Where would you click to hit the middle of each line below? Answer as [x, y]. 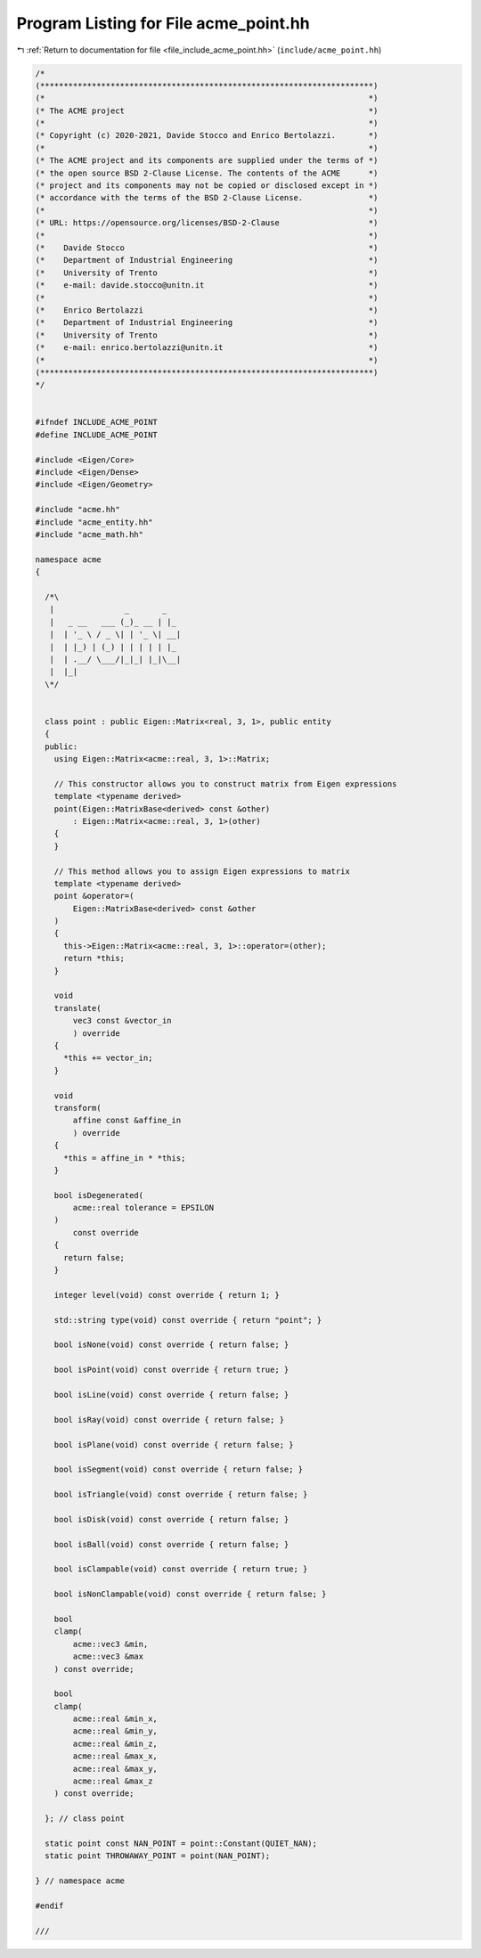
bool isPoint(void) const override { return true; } [171, 1370]
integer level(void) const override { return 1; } [167, 1295]
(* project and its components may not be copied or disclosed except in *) [207, 186]
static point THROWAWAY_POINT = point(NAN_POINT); [158, 1856]
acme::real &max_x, [115, 1756]
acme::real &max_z [113, 1781]
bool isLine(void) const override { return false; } [171, 1395]
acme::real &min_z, [115, 1743]
